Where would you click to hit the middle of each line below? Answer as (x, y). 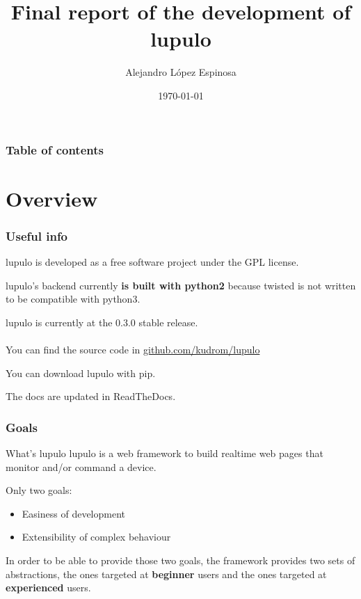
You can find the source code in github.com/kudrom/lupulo (133, 349)
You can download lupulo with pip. (81, 373)
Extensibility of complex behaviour (96, 537)
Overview (52, 198)
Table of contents (55, 149)
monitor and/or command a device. (81, 466)
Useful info (37, 235)
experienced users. (48, 588)
